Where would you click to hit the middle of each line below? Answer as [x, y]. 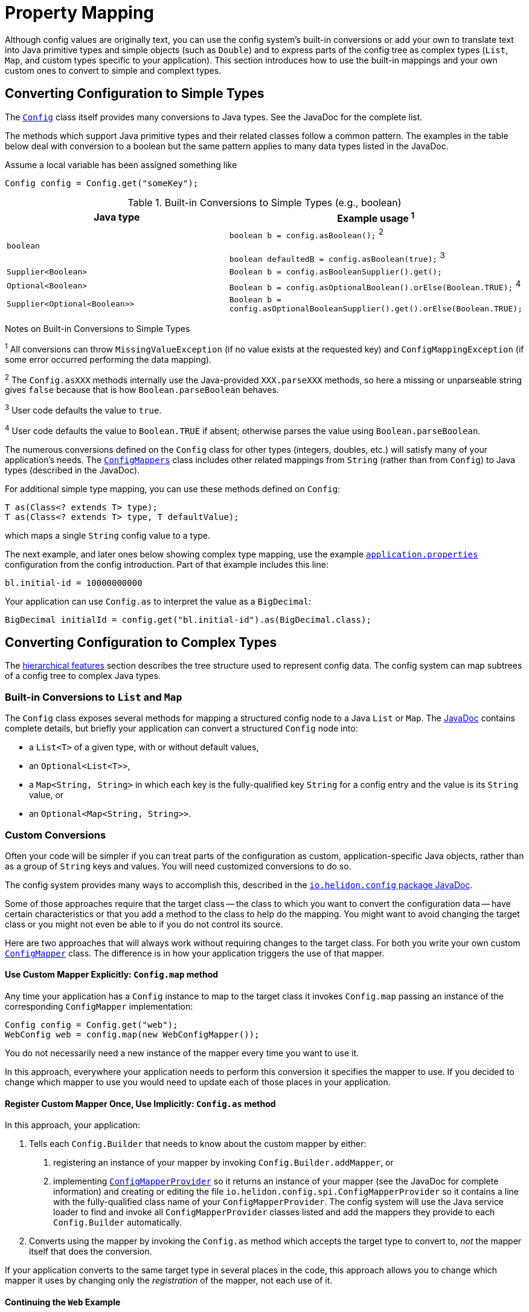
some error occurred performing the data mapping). [108, 359]
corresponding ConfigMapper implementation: [99, 1007]
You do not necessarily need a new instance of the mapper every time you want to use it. [182, 1053]
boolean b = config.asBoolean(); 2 [306, 233]
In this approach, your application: [73, 1125]
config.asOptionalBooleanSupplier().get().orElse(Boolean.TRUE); [376, 308]
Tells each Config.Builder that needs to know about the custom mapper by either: [198, 1144]
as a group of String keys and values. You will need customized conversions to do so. [178, 866]
